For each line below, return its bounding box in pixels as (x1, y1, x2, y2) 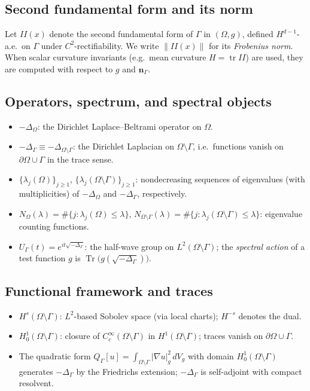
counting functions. (19, 220, 89, 233)
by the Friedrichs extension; (76, 365, 178, 377)
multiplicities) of (19, 187, 80, 200)
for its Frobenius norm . (209, 39, 293, 51)
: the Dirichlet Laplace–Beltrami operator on (37, 120, 202, 132)
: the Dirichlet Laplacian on (72, 140, 174, 152)
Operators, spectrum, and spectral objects (5, 91, 272, 110)
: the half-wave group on (84, 240, 174, 252)
